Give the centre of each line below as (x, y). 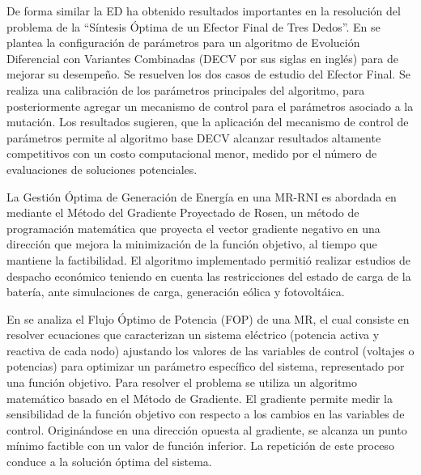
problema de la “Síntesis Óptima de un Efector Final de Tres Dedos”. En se (193, 26)
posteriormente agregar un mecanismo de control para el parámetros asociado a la (210, 106)
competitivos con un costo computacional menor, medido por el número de (192, 153)
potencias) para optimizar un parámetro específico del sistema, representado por (206, 366)
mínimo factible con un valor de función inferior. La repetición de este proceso (200, 445)
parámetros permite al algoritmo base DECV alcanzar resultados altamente (194, 137)
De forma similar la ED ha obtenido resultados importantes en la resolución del (204, 11)
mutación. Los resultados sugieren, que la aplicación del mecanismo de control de (208, 122)
